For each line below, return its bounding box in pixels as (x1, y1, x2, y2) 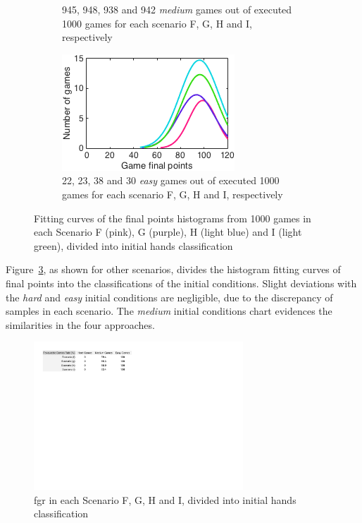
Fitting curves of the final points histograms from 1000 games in (34, 210, 311, 225)
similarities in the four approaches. (6, 317, 155, 332)
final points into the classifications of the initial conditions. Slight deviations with (6, 275, 357, 290)
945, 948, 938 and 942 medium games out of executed (62, 2, 292, 16)
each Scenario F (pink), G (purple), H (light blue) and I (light (34, 224, 302, 239)
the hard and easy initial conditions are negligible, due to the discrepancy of (6, 289, 333, 304)
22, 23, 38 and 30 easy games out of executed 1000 (62, 173, 280, 188)
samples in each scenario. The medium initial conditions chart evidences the (6, 303, 332, 318)
